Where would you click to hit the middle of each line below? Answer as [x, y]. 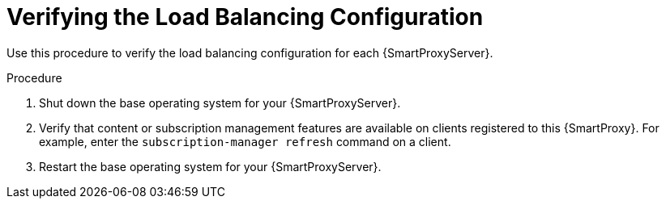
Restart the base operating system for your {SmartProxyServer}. [210, 166]
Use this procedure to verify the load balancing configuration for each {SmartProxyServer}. [250, 52]
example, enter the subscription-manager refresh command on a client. [245, 141]
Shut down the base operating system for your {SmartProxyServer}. [220, 102]
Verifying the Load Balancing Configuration [245, 17]
